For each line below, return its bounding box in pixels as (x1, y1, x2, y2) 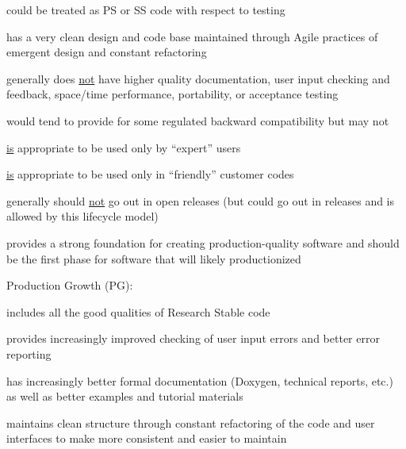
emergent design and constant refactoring (6, 44, 207, 60)
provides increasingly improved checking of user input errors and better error (6, 330, 380, 347)
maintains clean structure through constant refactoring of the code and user (6, 414, 375, 431)
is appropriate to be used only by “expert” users (6, 139, 241, 155)
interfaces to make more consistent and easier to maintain (6, 430, 287, 447)
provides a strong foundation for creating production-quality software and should (6, 234, 400, 251)
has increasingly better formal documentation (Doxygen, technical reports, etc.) (6, 372, 393, 389)
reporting (6, 345, 52, 362)
